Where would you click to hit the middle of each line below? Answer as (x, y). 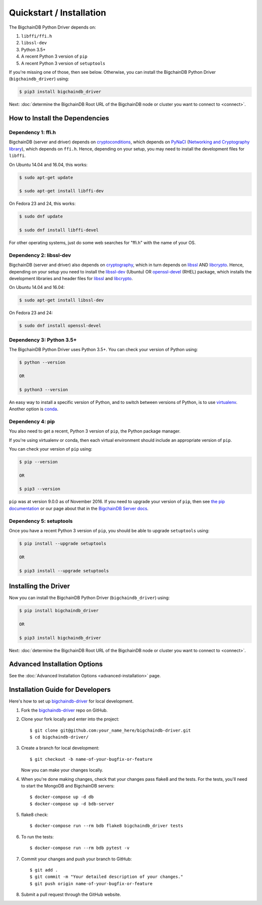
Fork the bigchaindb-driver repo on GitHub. (64, 710)
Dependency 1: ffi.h (33, 133)
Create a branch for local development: (60, 748)
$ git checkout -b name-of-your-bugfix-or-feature (91, 759)
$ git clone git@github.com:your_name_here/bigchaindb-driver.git (110, 730)
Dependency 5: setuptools (41, 521)
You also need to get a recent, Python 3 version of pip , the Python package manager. (95, 431)
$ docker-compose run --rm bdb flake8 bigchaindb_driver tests (106, 826)
